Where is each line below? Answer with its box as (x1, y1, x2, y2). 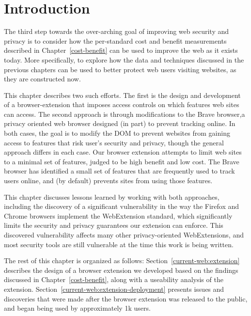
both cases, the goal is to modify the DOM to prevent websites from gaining (4, 128, 230, 138)
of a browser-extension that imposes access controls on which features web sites (4, 99, 239, 110)
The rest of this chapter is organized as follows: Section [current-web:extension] (4, 255, 240, 266)
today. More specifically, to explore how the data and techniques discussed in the (4, 54, 244, 64)
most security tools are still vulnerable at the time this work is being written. (4, 239, 234, 249)
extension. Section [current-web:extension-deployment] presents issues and (4, 284, 224, 294)
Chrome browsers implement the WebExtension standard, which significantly (4, 210, 233, 221)
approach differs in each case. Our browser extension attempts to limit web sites (4, 147, 242, 157)
